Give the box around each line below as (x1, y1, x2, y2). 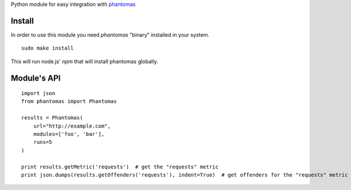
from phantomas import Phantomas (21, 98, 117, 105)
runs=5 (33, 139, 53, 146)
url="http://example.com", (33, 122, 111, 129)
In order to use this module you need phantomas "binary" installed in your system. (11, 31, 210, 38)
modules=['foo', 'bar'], (33, 131, 105, 138)
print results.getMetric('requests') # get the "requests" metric (21, 163, 219, 170)
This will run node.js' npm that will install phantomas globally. (11, 58, 159, 65)
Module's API (11, 73, 61, 83)
